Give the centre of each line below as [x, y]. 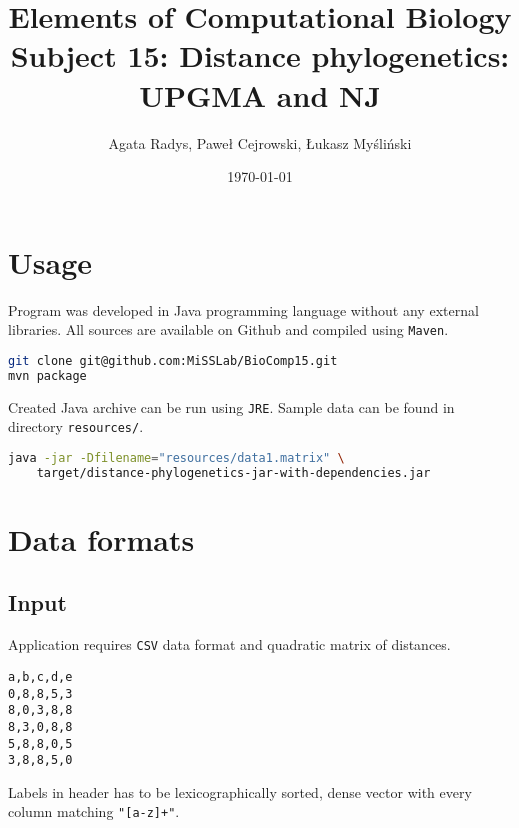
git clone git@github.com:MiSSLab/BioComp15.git [173, 360]
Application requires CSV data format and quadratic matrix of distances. [229, 644]
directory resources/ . [76, 426]
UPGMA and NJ [260, 94]
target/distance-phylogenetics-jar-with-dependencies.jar [233, 472]
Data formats [101, 538]
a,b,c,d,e [40, 676]
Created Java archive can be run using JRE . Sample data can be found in [231, 406]
